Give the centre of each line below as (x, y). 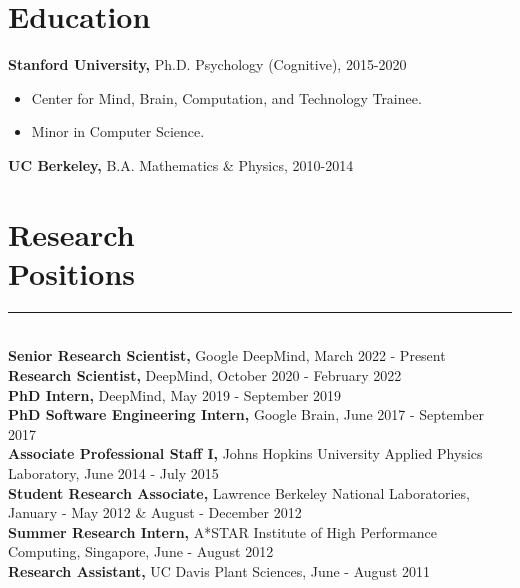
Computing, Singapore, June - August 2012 (141, 551)
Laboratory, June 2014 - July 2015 (113, 472)
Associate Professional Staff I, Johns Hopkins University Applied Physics (245, 453)
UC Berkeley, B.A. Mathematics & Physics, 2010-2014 (181, 164)
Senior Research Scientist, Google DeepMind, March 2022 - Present (227, 355)
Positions (72, 272)
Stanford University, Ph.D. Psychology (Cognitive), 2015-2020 (207, 64)
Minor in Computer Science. (118, 131)
